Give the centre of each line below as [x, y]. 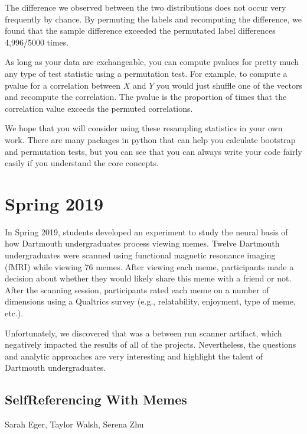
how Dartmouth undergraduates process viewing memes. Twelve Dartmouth [142, 243]
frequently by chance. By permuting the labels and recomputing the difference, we [153, 19]
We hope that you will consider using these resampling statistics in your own [144, 128]
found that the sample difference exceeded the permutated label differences [140, 30]
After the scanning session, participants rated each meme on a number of [137, 289]
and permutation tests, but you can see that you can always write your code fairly [153, 151]
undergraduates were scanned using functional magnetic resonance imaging [140, 255]
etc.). [14, 313]
